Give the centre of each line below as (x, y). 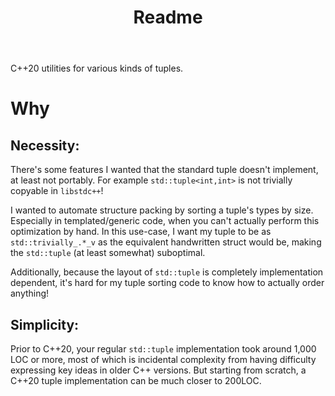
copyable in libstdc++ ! (57, 191)
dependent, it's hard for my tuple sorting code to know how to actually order (167, 283)
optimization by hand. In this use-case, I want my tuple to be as (141, 232)
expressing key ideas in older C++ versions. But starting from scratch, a (158, 370)
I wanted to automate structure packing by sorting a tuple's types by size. (162, 210)
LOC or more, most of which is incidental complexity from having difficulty (163, 359)
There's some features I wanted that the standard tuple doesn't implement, (164, 170)
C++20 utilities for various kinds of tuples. (97, 68)
